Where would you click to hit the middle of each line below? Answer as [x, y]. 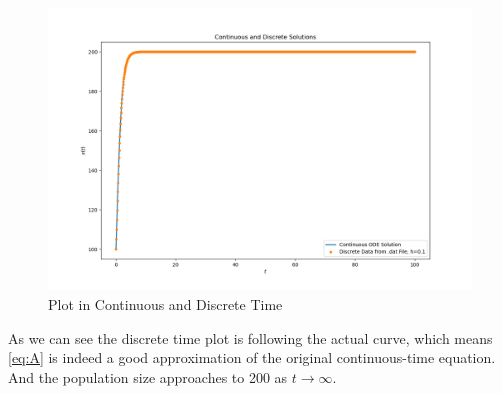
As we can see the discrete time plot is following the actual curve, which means [250, 337]
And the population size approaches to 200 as [148, 376]
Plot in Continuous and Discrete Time [165, 303]
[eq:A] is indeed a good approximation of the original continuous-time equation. [252, 357]
